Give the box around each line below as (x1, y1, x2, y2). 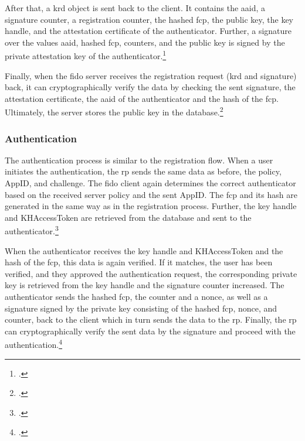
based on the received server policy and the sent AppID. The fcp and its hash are (5, 188, 297, 200)
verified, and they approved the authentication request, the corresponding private (5, 267, 297, 279)
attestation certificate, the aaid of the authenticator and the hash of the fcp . (5, 92, 279, 104)
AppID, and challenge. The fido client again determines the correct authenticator (5, 177, 296, 189)
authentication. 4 (5, 337, 63, 351)
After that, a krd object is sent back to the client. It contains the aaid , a (5, 2, 266, 13)
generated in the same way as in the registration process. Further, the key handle (5, 200, 297, 212)
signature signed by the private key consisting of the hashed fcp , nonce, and (5, 302, 277, 314)
